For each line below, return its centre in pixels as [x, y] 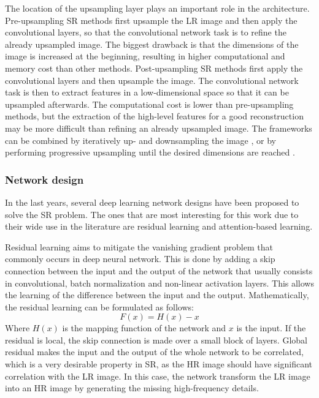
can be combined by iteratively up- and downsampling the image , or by [140, 140]
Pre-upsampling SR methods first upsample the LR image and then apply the [151, 20]
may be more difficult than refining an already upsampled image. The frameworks [159, 128]
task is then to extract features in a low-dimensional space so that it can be [147, 92]
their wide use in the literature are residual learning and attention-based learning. [159, 226]
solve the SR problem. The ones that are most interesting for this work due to [152, 214]
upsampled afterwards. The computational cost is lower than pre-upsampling [149, 104]
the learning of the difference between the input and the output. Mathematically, [157, 295]
